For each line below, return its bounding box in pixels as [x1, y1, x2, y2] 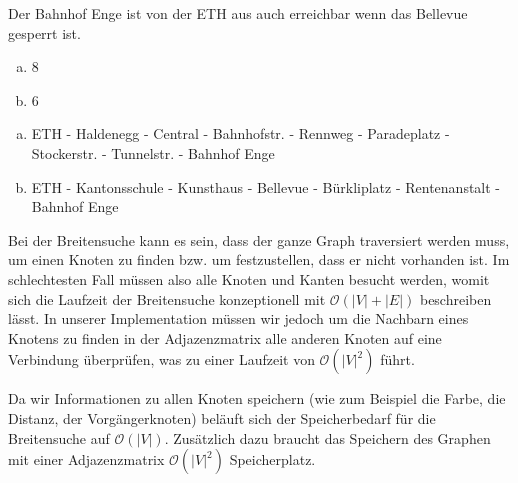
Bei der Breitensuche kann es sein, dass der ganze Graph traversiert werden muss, [8, 229, 510, 250]
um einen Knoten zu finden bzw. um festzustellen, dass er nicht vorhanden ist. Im [8, 249, 510, 270]
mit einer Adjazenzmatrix [8, 449, 165, 470]
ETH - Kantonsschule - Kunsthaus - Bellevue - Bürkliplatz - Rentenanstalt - [31, 176, 501, 197]
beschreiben [419, 288, 492, 309]
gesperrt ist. [8, 22, 81, 43]
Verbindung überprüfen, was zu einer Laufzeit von [8, 349, 315, 370]
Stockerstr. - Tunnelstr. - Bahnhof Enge [31, 142, 275, 163]
